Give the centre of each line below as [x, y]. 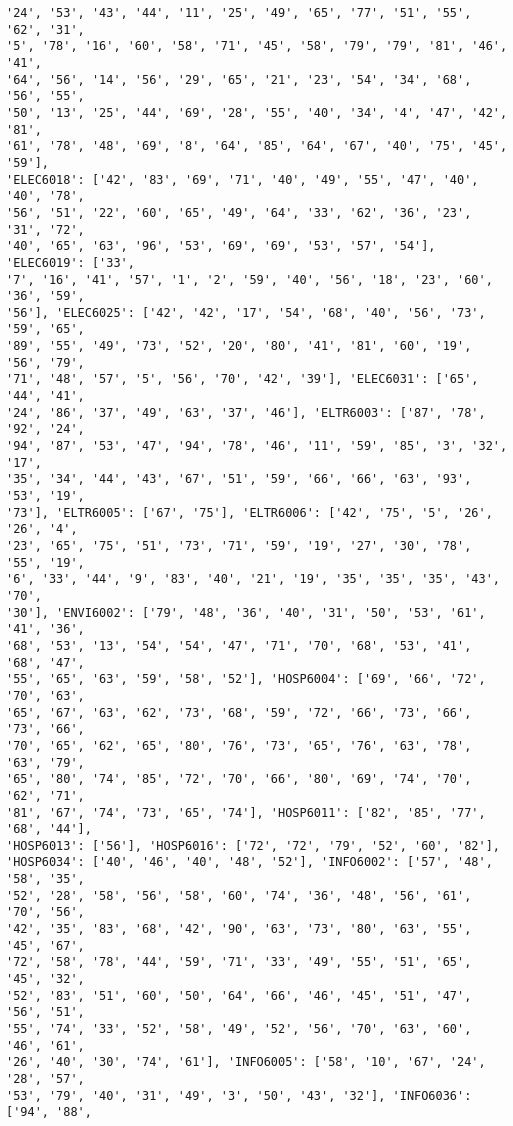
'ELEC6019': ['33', [70, 262]
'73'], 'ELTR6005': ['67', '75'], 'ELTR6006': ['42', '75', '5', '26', [249, 512]
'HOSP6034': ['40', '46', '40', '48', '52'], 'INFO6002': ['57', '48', [249, 862]
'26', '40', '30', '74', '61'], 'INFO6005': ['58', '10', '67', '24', [246, 1062]
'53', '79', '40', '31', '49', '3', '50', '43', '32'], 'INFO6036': [239, 1095]
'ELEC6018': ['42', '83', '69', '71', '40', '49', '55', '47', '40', [242, 179]
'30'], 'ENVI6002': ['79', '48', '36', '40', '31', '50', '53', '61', [246, 612]
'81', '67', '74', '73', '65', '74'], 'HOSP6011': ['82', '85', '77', [246, 812]
